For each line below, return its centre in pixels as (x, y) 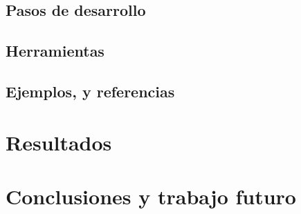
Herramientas (55, 51)
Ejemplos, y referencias (90, 91)
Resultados (59, 142)
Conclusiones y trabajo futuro (151, 196)
